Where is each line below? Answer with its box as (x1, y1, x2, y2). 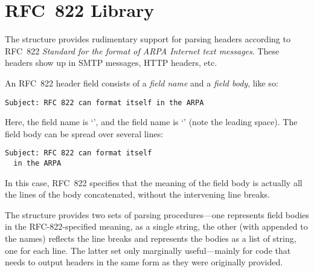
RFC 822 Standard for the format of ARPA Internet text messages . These (5, 44, 280, 57)
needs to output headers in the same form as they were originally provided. (5, 256, 283, 268)
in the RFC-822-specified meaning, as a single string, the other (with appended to (5, 220, 308, 233)
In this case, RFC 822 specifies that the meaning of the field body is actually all (5, 176, 303, 189)
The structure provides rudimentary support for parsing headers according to (5, 33, 290, 45)
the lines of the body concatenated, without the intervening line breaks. (5, 188, 270, 201)
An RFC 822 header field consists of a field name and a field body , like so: (5, 76, 278, 89)
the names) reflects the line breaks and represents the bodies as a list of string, (5, 232, 296, 245)
